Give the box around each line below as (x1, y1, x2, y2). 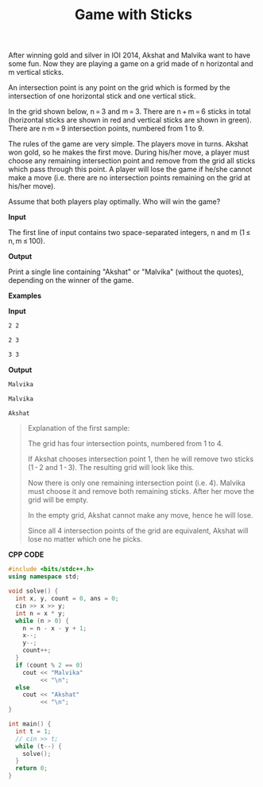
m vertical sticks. (8, 68, 64, 77)
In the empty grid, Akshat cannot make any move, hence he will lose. (27, 511, 253, 520)
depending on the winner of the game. (8, 276, 134, 285)
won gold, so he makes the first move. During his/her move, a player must (8, 147, 250, 157)
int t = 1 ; (15, 727, 52, 735)
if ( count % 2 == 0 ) (15, 661, 83, 669)
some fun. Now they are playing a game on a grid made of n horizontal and (8, 59, 253, 69)
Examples (8, 291, 42, 300)
